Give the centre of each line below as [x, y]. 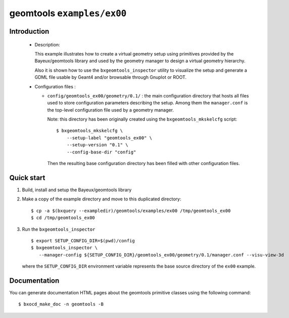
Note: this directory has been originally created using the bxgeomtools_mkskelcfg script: [142, 119]
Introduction [29, 31]
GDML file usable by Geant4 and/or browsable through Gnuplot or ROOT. [111, 77]
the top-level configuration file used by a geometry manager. [111, 110]
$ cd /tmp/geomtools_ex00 [63, 218]
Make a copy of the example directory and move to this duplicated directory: [102, 199]
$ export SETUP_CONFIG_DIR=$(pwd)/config [83, 241]
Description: [47, 44]
